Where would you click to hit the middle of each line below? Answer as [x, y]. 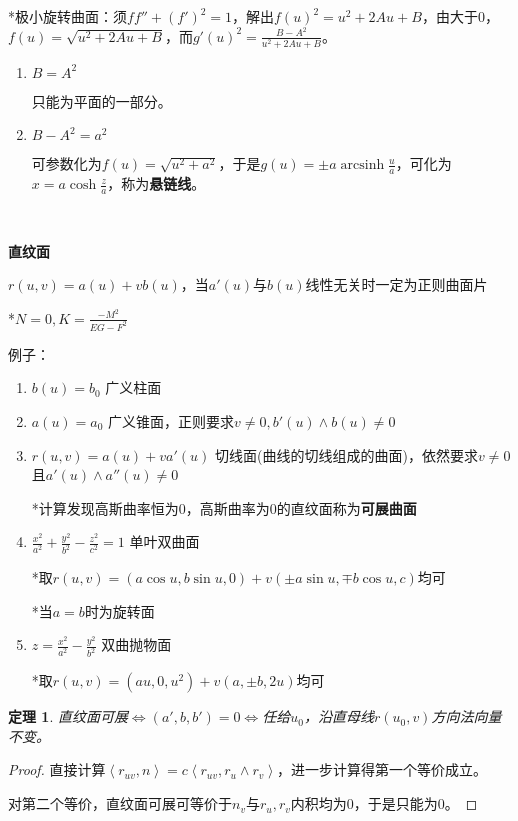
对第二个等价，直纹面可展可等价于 [120, 803]
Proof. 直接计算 [57, 769]
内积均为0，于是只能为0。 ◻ [384, 803]
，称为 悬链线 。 [156, 183]
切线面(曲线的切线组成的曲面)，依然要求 [346, 454]
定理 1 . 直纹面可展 [68, 716]
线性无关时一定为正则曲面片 [396, 284]
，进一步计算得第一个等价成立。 [382, 769]
